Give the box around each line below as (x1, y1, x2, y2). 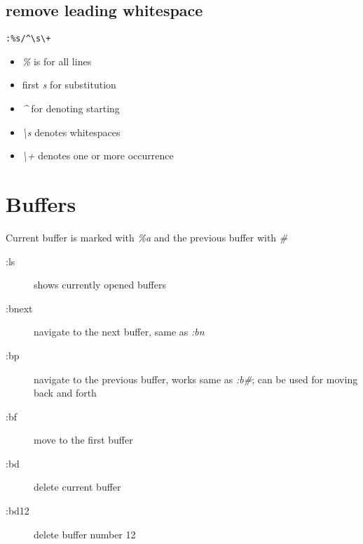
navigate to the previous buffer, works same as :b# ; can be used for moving (34, 371, 358, 386)
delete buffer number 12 (34, 526, 136, 541)
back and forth (34, 385, 97, 400)
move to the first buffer (34, 432, 133, 447)
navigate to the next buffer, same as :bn (34, 324, 205, 339)
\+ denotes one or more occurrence (22, 148, 174, 163)
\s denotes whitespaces (22, 124, 121, 139)
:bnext (6, 300, 33, 315)
